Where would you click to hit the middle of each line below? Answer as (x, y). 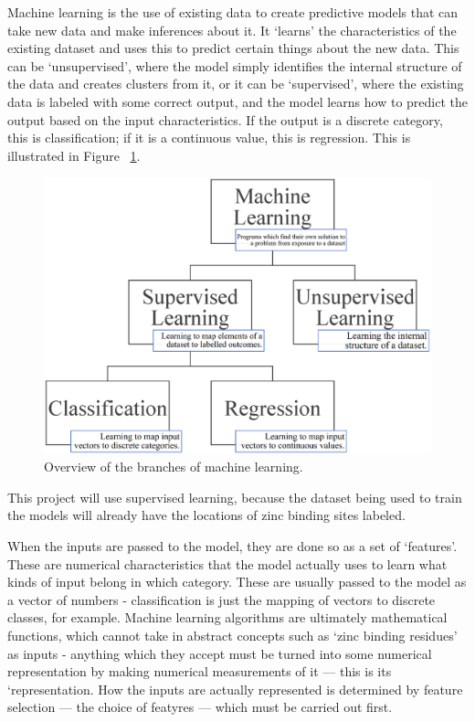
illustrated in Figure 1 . (74, 155)
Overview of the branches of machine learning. (174, 467)
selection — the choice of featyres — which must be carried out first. (200, 707)
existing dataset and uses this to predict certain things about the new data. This (233, 48)
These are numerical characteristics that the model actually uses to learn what (227, 563)
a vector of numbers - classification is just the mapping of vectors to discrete (222, 599)
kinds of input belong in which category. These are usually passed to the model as (237, 582)
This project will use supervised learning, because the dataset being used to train (235, 497)
